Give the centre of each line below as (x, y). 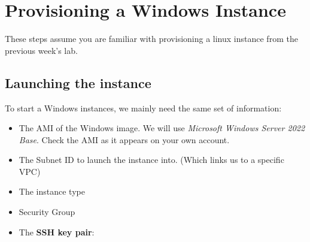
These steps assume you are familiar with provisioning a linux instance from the (151, 39)
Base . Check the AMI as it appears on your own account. (124, 139)
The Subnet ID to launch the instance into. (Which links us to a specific (151, 160)
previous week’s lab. (41, 50)
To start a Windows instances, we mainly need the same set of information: (143, 108)
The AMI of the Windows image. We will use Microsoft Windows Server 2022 (162, 128)
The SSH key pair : (57, 232)
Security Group (47, 212)
